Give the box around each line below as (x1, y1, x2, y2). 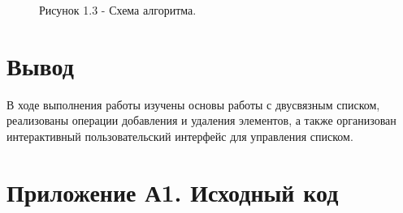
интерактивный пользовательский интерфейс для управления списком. (6, 127, 353, 144)
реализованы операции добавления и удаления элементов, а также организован (6, 112, 396, 129)
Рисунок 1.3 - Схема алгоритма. (39, 2, 197, 18)
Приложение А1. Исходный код (6, 175, 339, 208)
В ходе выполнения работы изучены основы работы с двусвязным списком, (6, 96, 380, 113)
